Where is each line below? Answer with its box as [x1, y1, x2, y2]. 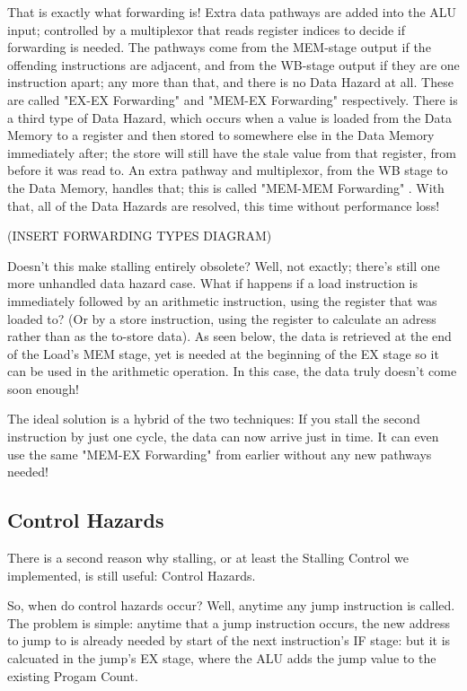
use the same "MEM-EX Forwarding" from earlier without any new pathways [7, 444, 432, 463]
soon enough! [7, 379, 79, 398]
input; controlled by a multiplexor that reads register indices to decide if [7, 20, 406, 39]
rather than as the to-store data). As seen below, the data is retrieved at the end [7, 327, 452, 345]
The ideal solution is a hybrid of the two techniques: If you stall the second [7, 409, 420, 428]
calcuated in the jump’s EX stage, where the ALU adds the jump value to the [7, 649, 436, 668]
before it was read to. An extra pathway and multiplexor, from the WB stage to [7, 161, 448, 179]
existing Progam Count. [7, 666, 138, 685]
